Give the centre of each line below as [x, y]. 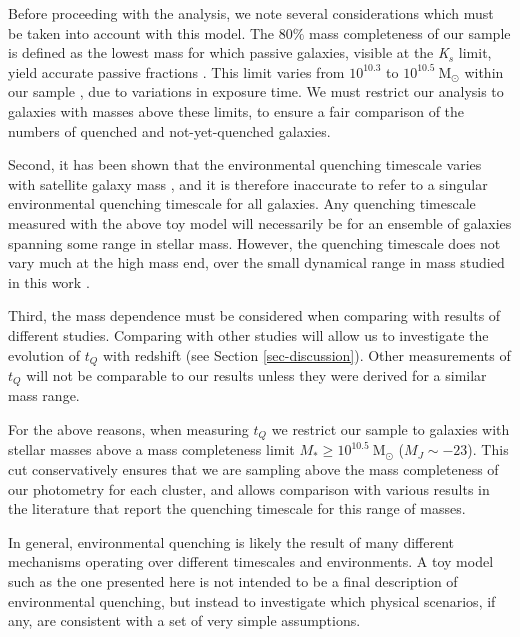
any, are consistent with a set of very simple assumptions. [184, 620]
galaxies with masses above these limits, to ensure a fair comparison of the [236, 110]
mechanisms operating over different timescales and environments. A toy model [251, 561]
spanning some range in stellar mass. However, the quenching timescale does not [254, 242]
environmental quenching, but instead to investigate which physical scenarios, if [252, 600]
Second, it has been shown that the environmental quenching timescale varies [245, 164]
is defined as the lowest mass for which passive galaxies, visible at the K [228, 52]
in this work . [49, 281]
